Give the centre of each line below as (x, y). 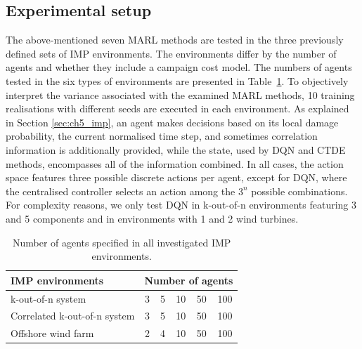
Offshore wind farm (52, 333)
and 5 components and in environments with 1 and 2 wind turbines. (152, 218)
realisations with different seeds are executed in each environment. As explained (177, 108)
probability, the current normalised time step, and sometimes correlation (162, 136)
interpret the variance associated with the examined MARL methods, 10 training (180, 94)
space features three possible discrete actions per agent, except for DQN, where (176, 177)
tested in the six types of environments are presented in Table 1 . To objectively (177, 80)
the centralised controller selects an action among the (121, 191)
